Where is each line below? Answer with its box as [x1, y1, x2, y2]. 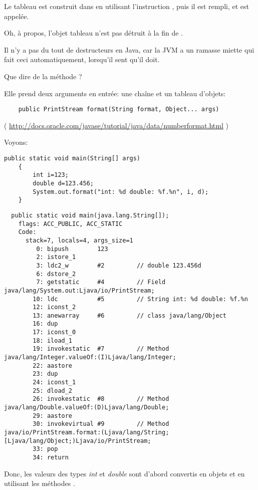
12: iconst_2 [33, 304, 76, 311]
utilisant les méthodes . [4, 478, 75, 488]
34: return [33, 453, 69, 461]
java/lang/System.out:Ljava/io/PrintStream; [4, 287, 155, 294]
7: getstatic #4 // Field [36, 279, 166, 286]
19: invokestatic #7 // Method [33, 345, 169, 353]
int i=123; [33, 171, 69, 179]
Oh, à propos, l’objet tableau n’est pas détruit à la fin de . [4, 28, 183, 38]
